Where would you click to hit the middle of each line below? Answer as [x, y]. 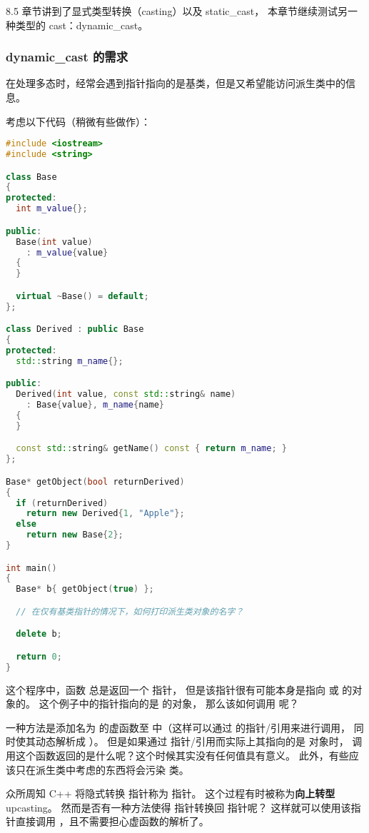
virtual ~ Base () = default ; [82, 296]
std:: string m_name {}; [70, 361]
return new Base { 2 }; [75, 535]
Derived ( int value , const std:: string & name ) [126, 394]
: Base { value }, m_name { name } [95, 405]
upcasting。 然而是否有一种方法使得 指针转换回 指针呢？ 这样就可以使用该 [178, 807]
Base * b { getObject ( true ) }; [85, 589]
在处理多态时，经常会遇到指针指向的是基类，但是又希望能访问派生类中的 [176, 83]
